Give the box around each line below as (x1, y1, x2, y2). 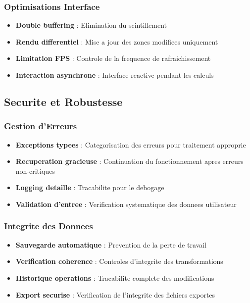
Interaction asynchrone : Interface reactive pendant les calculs (15, 70, 214, 80)
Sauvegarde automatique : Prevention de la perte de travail (15, 239, 206, 250)
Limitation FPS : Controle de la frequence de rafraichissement (15, 53, 211, 63)
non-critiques (15, 165, 55, 176)
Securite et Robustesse (4, 94, 123, 109)
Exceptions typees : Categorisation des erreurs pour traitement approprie (15, 139, 246, 150)
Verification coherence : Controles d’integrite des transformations (15, 256, 223, 266)
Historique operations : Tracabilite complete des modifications (15, 272, 214, 283)
